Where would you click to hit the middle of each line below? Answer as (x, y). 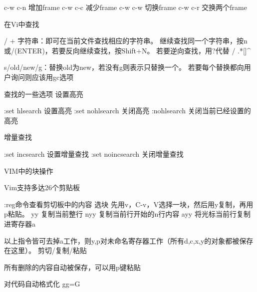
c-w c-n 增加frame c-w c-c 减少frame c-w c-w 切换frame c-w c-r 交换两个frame (126, 7)
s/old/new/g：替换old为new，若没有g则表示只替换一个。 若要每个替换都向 (124, 67)
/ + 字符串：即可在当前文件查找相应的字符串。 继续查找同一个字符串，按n (126, 41)
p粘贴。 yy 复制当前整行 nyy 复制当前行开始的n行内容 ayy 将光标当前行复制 (127, 214)
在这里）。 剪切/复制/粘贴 (45, 250)
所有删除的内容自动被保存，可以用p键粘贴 (72, 267)
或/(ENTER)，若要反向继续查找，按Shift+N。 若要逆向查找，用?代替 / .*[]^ (128, 50)
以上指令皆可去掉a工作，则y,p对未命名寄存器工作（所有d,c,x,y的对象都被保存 (129, 240)
